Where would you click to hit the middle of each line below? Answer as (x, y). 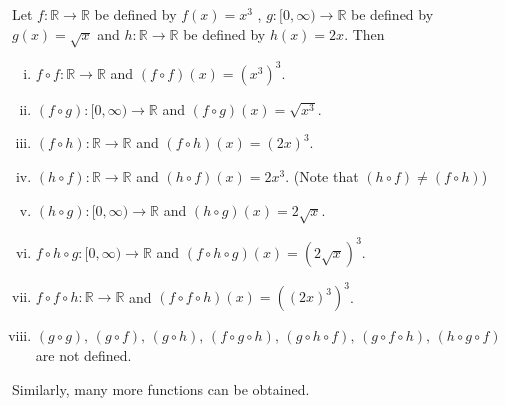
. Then (364, 33)
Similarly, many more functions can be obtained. (161, 388)
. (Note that (322, 176)
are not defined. (83, 355)
